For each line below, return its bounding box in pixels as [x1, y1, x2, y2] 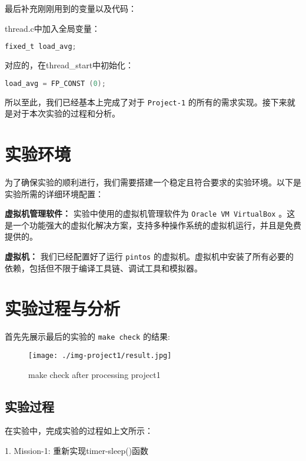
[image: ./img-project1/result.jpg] [28, 351, 172, 360]
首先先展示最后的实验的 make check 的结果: [5, 330, 170, 343]
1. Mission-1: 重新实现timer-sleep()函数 [5, 445, 149, 457]
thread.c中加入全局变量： [5, 22, 100, 34]
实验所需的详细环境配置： [5, 187, 104, 200]
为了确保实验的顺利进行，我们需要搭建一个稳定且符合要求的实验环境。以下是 [5, 175, 301, 188]
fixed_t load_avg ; [5, 42, 76, 51]
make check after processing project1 [28, 368, 161, 380]
